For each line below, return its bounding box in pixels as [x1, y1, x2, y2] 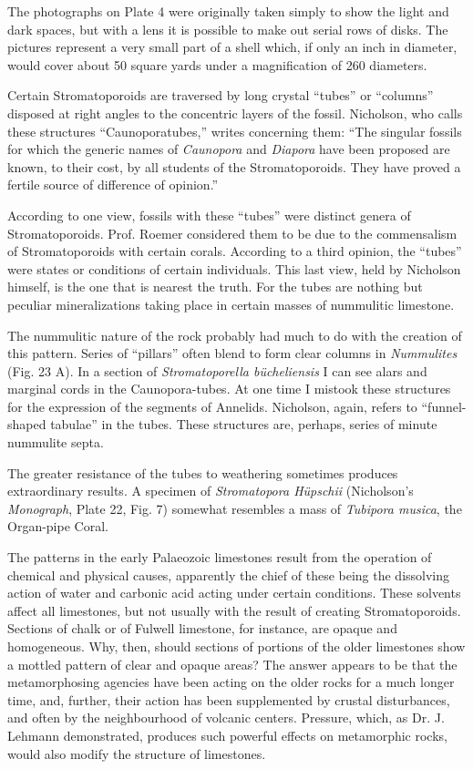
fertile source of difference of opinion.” [7, 175, 219, 194]
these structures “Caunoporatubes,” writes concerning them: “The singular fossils [7, 121, 462, 140]
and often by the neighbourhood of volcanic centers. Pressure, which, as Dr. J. [7, 708, 445, 727]
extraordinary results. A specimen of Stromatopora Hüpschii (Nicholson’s [7, 481, 414, 500]
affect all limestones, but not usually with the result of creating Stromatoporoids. [7, 600, 461, 620]
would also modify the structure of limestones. [7, 743, 266, 763]
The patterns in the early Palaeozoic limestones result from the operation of [7, 548, 432, 567]
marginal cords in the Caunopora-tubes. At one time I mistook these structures [7, 379, 451, 398]
